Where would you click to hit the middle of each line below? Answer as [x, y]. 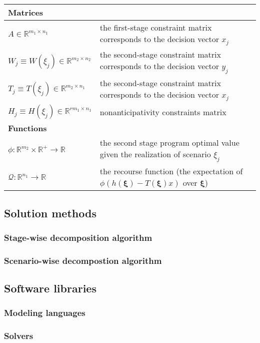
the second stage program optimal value [169, 143]
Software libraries [50, 288]
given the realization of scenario [155, 154]
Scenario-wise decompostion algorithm [83, 260]
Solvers [19, 336]
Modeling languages [45, 313]
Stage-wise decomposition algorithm [78, 237]
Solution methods [50, 213]
